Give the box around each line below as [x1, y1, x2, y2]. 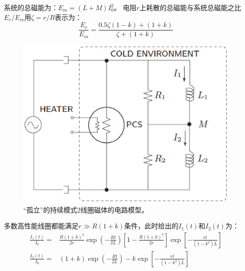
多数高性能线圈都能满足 [4, 221, 78, 231]
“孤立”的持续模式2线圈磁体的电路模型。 [23, 204, 149, 214]
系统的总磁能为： [4, 2, 58, 12]
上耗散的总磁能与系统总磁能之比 [139, 2, 241, 12]
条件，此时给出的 [124, 221, 179, 231]
